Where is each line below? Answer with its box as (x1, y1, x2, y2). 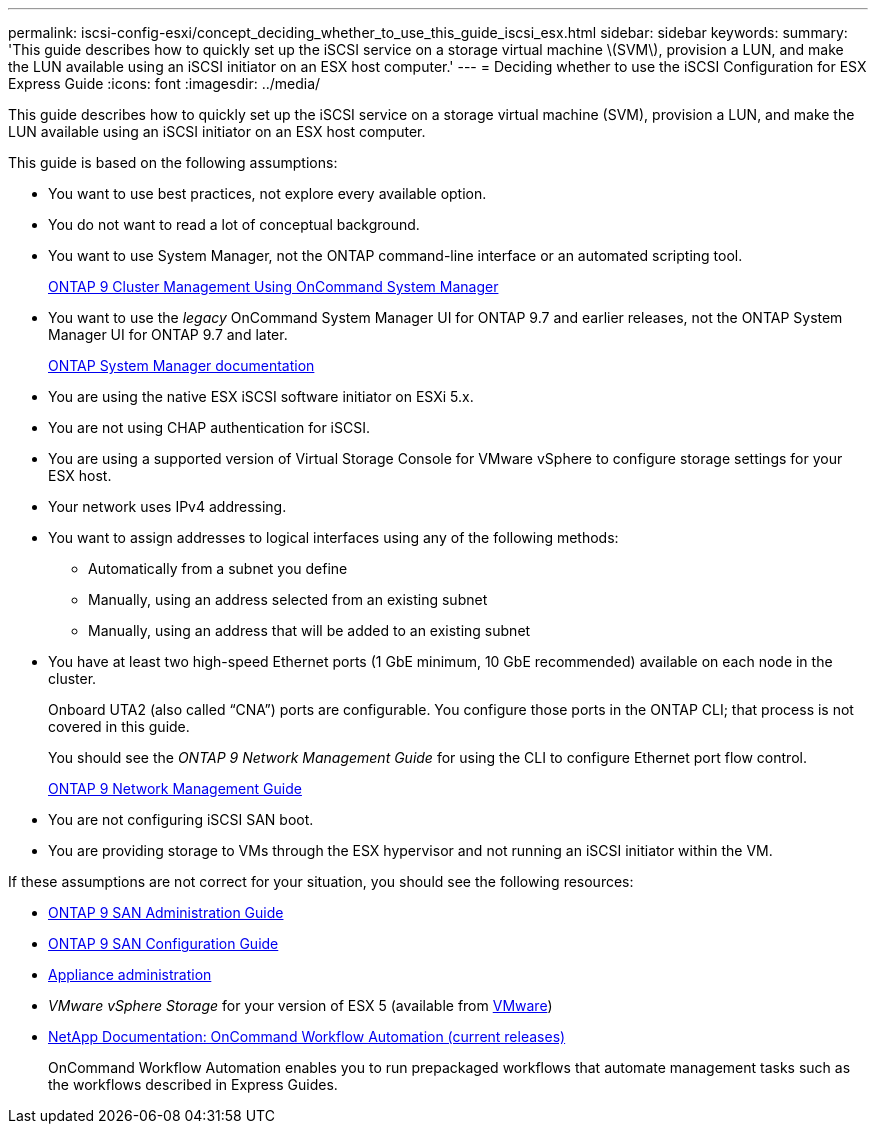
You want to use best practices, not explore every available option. (48, 185, 487, 202)
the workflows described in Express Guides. (48, 1076, 338, 1093)
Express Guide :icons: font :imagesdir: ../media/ (8, 75, 321, 92)
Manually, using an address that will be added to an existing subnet (88, 622, 531, 639)
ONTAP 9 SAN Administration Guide (48, 904, 284, 921)
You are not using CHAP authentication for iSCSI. (48, 419, 370, 436)
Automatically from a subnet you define (88, 560, 348, 577)
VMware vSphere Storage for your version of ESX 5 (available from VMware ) (48, 997, 553, 1014)
